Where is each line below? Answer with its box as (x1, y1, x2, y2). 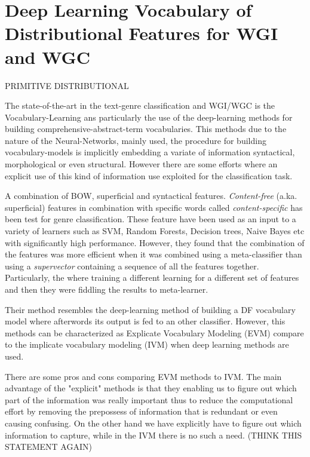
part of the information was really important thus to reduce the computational (5, 393, 293, 406)
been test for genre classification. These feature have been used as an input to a (5, 213, 296, 225)
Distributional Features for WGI (5, 21, 278, 45)
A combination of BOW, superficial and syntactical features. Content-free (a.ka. (5, 189, 297, 202)
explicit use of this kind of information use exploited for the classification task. (5, 169, 293, 182)
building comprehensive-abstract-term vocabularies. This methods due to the (5, 122, 287, 135)
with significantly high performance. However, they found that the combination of (5, 236, 305, 249)
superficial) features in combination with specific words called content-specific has (5, 201, 303, 213)
